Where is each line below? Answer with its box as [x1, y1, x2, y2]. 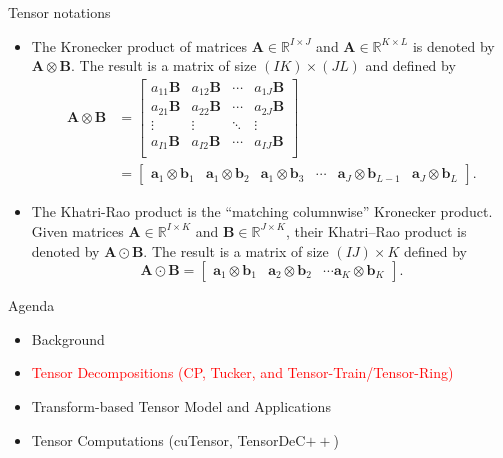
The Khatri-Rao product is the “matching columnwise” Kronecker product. [31, 201, 493, 222]
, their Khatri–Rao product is [285, 220, 467, 241]
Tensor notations [8, 2, 111, 22]
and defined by [365, 55, 456, 76]
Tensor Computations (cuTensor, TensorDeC [31, 429, 306, 450]
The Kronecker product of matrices [31, 35, 248, 56]
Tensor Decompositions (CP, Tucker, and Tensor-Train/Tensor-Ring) [31, 362, 454, 383]
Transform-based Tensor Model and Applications [31, 395, 331, 416]
